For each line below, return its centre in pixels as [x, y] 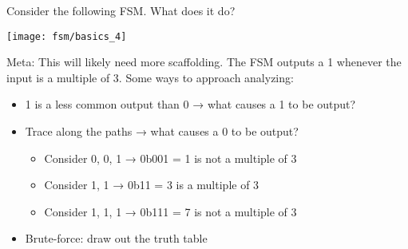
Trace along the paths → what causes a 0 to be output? [162, 131]
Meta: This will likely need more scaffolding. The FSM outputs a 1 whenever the [204, 62]
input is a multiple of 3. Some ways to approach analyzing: [150, 77]
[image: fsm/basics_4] [67, 36]
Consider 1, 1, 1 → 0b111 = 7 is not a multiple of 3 [170, 211]
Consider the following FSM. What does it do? [121, 10]
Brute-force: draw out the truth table [116, 238]
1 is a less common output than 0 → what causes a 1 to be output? [190, 104]
